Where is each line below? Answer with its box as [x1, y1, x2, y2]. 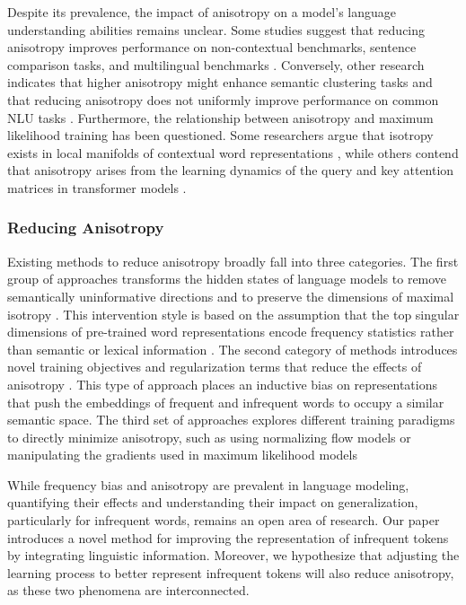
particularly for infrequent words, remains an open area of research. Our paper [7, 511, 440, 530]
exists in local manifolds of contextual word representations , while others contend [7, 143, 459, 162]
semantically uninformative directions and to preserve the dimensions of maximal [7, 286, 454, 305]
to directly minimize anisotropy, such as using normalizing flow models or [7, 427, 411, 446]
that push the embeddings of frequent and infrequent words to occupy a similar [7, 392, 444, 411]
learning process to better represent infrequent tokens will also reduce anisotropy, [7, 563, 454, 582]
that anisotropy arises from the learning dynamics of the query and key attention [7, 161, 454, 180]
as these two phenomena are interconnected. [7, 581, 250, 600]
